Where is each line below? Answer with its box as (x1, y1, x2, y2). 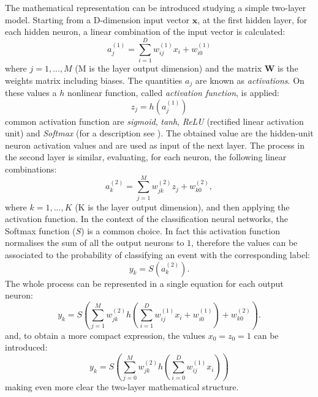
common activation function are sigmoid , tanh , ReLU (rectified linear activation (5, 114, 304, 127)
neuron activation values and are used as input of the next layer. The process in (5, 138, 305, 151)
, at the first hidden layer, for (197, 13, 308, 26)
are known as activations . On (195, 73, 305, 86)
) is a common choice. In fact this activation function (81, 224, 280, 237)
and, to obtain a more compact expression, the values (5, 328, 205, 341)
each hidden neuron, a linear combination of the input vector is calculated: (5, 25, 286, 38)
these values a (5, 86, 57, 98)
